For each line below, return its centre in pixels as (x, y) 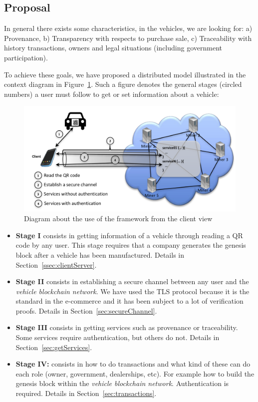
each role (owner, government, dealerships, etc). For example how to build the (135, 373)
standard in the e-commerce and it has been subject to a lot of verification (129, 301)
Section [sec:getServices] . (54, 347)
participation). (26, 57)
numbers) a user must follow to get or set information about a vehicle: (112, 94)
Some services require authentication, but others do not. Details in (118, 337)
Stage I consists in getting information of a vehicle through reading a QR (129, 235)
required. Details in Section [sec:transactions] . (86, 393)
